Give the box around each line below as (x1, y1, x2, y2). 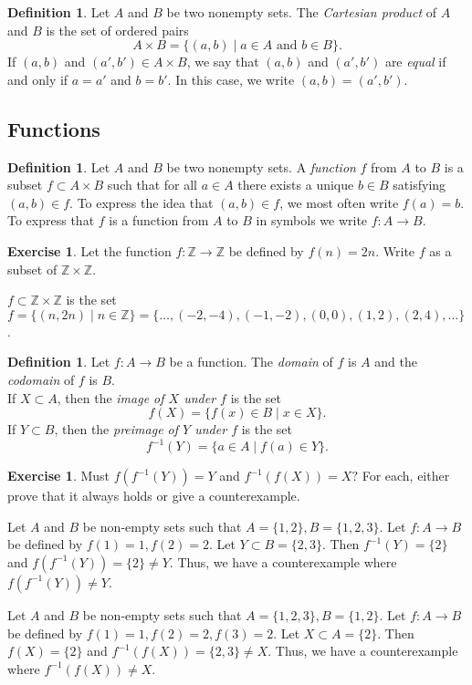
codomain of (7, 369, 75, 389)
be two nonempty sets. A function (166, 157, 356, 176)
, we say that (186, 52, 259, 71)
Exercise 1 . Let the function (7, 241, 172, 260)
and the (374, 352, 417, 371)
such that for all (107, 175, 197, 194)
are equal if (384, 52, 446, 71)
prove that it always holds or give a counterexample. (7, 486, 300, 505)
